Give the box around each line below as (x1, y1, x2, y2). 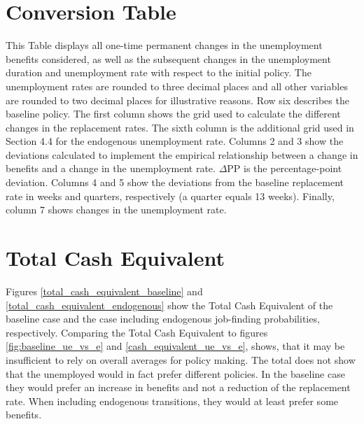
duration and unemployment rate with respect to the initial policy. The (6, 65, 311, 80)
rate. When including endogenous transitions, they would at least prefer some (6, 393, 339, 408)
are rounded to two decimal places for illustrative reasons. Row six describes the (6, 92, 349, 107)
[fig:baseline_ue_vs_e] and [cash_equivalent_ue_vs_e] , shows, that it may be (6, 339, 345, 353)
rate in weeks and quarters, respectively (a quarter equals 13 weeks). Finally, (6, 188, 335, 203)
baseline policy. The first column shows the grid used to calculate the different (6, 106, 341, 121)
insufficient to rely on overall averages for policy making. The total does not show (6, 352, 356, 367)
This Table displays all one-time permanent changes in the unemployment (6, 38, 323, 52)
